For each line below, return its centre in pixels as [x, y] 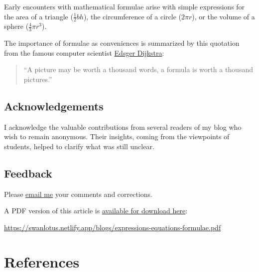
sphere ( [16, 26]
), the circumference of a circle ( [132, 16]
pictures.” [38, 79]
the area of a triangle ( [39, 16]
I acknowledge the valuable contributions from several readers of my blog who [123, 127]
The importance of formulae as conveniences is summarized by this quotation [122, 43]
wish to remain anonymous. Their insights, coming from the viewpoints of [117, 136]
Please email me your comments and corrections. [78, 194]
